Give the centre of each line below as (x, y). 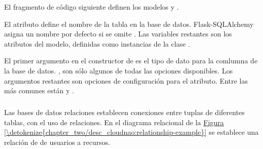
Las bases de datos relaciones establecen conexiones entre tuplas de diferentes (124, 112)
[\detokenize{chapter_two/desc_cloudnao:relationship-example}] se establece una (131, 132)
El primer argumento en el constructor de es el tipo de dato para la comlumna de (131, 61)
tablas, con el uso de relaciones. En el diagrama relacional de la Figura (114, 122)
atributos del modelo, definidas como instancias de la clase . (97, 43)
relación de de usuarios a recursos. (57, 142)
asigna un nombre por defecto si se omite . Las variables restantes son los (118, 34)
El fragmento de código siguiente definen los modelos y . (92, 7)
